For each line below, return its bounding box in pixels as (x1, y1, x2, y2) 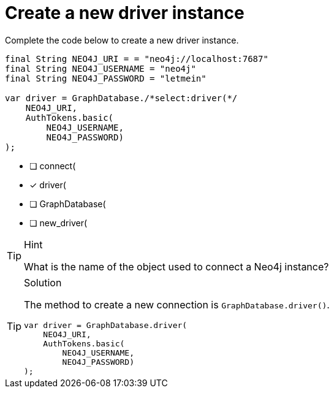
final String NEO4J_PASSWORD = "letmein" (5, 73, 207, 83)
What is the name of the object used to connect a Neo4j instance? (24, 260, 329, 273)
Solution (24, 276, 62, 289)
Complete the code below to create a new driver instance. (5, 34, 239, 45)
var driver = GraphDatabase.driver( (24, 320, 188, 330)
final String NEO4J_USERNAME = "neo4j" (5, 63, 196, 74)
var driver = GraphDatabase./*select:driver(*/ (5, 93, 238, 103)
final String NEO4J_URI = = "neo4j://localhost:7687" (5, 53, 268, 64)
